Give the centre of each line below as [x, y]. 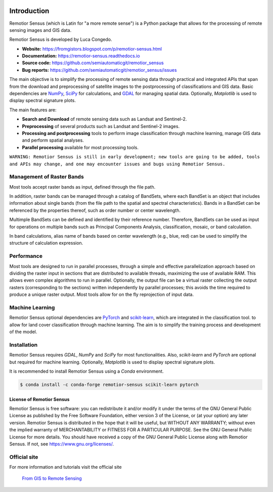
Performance [26, 256]
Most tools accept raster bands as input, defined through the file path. [82, 187]
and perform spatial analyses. [53, 140]
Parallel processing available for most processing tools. [80, 147]
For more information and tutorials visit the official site [65, 467]
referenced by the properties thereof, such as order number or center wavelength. [95, 210]
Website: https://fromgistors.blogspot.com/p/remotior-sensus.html [92, 49]
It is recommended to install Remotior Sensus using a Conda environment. [86, 371]
